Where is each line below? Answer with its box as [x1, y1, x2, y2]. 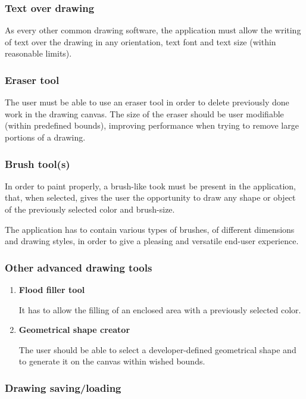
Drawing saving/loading [5, 380, 121, 395]
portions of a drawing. [5, 131, 86, 143]
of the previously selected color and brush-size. [5, 203, 175, 215]
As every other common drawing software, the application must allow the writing [5, 24, 301, 36]
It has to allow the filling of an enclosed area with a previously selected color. [18, 303, 301, 316]
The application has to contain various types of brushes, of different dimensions [5, 223, 295, 235]
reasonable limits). [5, 47, 72, 60]
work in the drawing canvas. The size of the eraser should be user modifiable [5, 107, 284, 120]
